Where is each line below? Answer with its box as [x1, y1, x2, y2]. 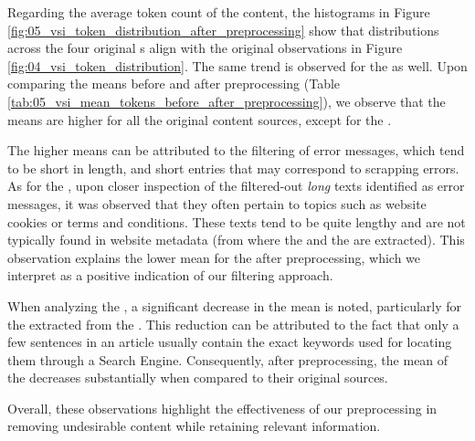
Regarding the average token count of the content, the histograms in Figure [7, 3, 430, 21]
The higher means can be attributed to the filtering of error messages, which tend [7, 141, 465, 160]
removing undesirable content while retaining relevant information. [7, 416, 381, 436]
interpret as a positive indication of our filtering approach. [7, 266, 333, 285]
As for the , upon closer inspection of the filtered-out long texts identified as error [7, 176, 465, 195]
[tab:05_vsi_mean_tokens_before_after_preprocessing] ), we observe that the [7, 91, 446, 110]
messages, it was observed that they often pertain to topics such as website [7, 194, 427, 213]
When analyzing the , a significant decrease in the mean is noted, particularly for [7, 296, 462, 315]
